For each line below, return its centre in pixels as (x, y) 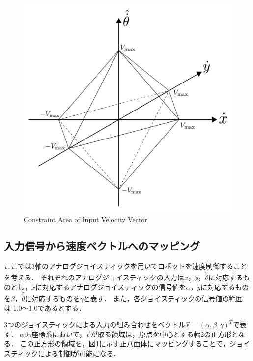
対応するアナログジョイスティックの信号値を (114, 287)
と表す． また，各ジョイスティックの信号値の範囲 (163, 298)
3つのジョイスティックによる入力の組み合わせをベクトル (95, 324)
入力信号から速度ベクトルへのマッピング (102, 245)
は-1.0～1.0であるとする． (45, 308)
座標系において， (59, 334)
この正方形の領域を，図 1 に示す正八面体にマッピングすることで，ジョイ (135, 344)
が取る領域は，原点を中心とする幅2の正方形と (164, 334)
